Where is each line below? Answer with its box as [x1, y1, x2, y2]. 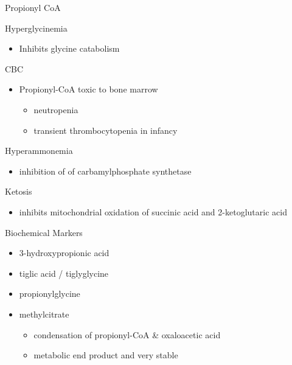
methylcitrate [19, 307, 69, 320]
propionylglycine [19, 287, 80, 300]
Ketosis [5, 185, 32, 198]
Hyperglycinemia [5, 21, 68, 34]
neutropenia [33, 103, 78, 116]
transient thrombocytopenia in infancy [33, 123, 178, 136]
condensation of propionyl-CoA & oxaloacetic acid [33, 328, 221, 341]
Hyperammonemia [5, 144, 73, 157]
